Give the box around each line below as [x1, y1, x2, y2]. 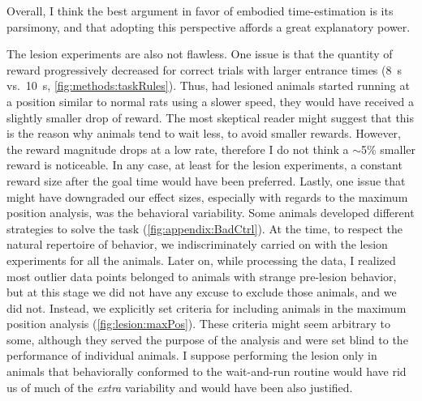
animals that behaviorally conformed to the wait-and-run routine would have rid [6, 363, 407, 380]
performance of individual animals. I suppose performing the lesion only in [6, 347, 377, 364]
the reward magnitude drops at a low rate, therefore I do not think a [6, 140, 349, 157]
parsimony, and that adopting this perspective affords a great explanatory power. [6, 18, 411, 35]
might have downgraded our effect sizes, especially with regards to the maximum [6, 188, 408, 205]
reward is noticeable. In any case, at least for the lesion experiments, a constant [6, 156, 403, 173]
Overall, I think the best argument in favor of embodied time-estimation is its [6, 2, 394, 19]
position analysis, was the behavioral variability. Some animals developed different [6, 204, 415, 221]
